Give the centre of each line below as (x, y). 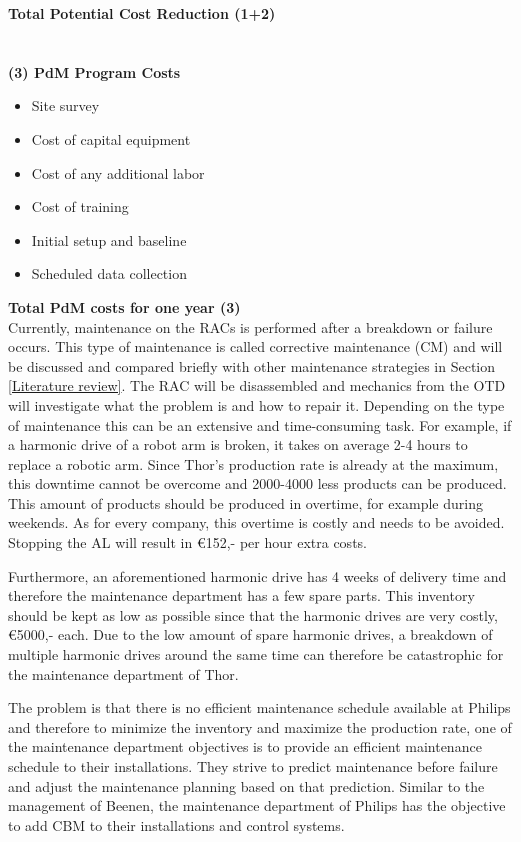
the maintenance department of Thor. (123, 673)
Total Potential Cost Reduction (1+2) (142, 13)
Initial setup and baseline (109, 239)
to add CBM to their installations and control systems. (176, 824)
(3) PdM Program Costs (94, 71)
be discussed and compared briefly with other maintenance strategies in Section (252, 365)
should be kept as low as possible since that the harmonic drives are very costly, (253, 614)
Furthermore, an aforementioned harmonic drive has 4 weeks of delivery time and (257, 575)
